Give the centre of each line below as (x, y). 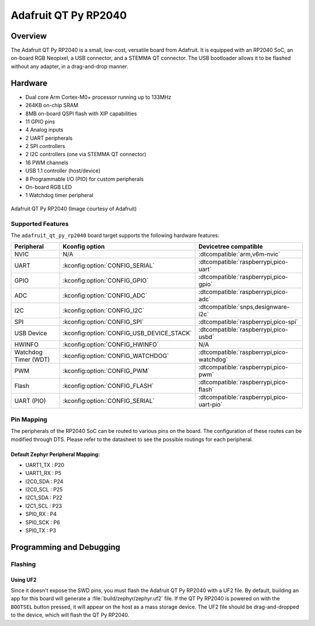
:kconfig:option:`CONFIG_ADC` (105, 295)
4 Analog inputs (44, 130)
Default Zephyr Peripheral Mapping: (55, 454)
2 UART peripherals (49, 138)
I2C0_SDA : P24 (44, 481)
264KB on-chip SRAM (52, 105)
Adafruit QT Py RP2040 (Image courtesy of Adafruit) (74, 208)
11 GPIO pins (40, 121)
